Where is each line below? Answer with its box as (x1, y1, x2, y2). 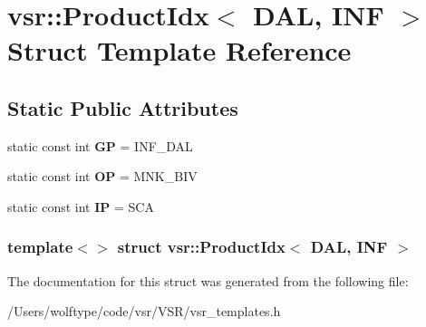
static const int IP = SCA (7, 197, 154, 216)
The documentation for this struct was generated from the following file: (7, 271, 409, 290)
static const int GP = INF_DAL (7, 136, 193, 155)
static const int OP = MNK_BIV (7, 167, 198, 186)
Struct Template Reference (7, 32, 352, 69)
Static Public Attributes (7, 93, 238, 121)
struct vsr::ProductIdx (117, 236, 286, 258)
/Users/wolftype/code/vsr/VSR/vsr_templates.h (7, 302, 281, 321)
